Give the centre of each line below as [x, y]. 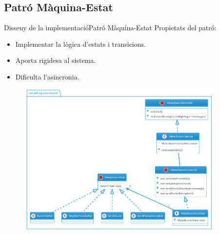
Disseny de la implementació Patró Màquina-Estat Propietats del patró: [110, 28]
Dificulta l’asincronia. [47, 76]
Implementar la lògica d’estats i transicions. [80, 44]
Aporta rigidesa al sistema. [56, 60]
